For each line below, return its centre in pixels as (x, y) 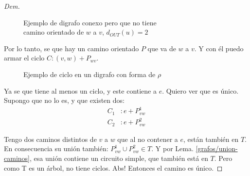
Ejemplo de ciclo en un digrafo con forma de (89, 74)
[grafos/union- (217, 148)
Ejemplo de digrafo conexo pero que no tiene (90, 22)
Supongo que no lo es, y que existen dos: (64, 100)
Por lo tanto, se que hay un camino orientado (71, 48)
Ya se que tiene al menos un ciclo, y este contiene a (80, 90)
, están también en (211, 139)
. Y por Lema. (172, 148)
